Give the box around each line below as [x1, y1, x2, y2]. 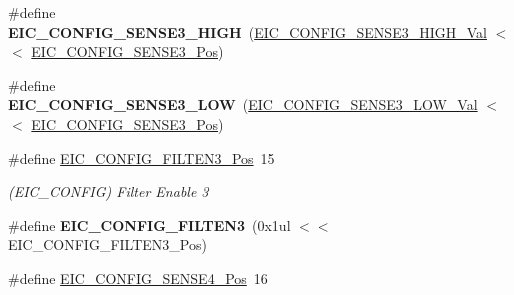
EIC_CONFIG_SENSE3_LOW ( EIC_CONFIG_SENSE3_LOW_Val [8, 94, 478, 115]
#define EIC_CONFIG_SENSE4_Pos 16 [8, 267, 268, 288]
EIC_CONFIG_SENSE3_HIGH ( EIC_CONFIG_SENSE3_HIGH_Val [8, 21, 487, 42]
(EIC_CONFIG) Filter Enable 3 [8, 181, 209, 202]
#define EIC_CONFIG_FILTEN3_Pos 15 [8, 147, 275, 168]
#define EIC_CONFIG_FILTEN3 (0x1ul [8, 214, 291, 235]
